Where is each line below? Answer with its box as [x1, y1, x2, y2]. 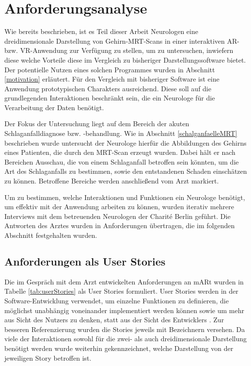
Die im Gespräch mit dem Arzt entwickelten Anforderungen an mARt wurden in [4, 276, 244, 286]
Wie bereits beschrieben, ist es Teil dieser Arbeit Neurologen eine [4, 26, 198, 36]
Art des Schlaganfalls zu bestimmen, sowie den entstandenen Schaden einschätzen [4, 166, 247, 176]
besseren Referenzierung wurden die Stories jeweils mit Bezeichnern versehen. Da [4, 324, 245, 334]
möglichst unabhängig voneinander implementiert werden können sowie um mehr [4, 305, 244, 315]
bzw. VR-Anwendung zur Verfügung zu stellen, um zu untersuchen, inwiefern [4, 45, 234, 55]
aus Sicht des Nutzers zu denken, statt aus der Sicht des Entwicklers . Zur [4, 315, 224, 325]
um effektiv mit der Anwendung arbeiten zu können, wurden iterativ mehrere [4, 201, 234, 212]
